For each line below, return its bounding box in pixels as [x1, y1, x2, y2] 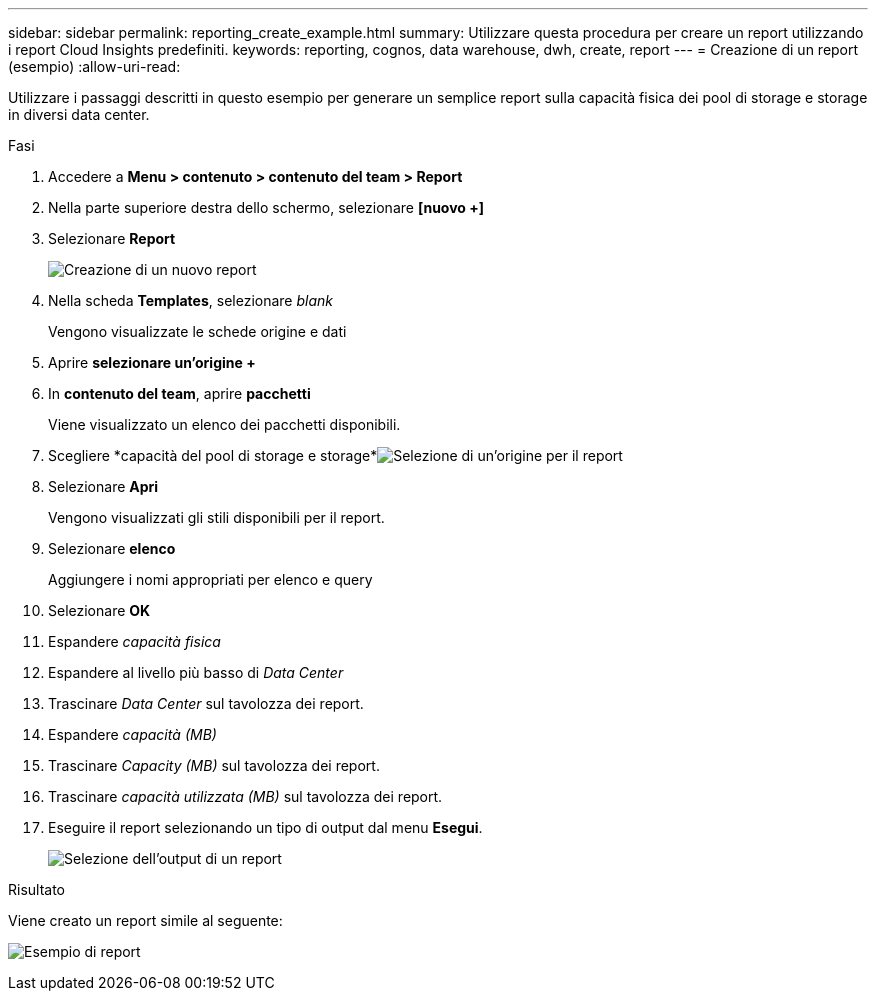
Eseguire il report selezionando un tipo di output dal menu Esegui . [48, 819, 483, 836]
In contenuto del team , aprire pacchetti [48, 385, 311, 402]
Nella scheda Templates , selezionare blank [48, 292, 333, 309]
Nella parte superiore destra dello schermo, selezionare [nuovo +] [48, 199, 485, 216]
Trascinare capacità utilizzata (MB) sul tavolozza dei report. [48, 788, 443, 805]
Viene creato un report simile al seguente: [8, 912, 283, 929]
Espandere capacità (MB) [48, 726, 217, 743]
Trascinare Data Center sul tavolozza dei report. [48, 695, 364, 712]
